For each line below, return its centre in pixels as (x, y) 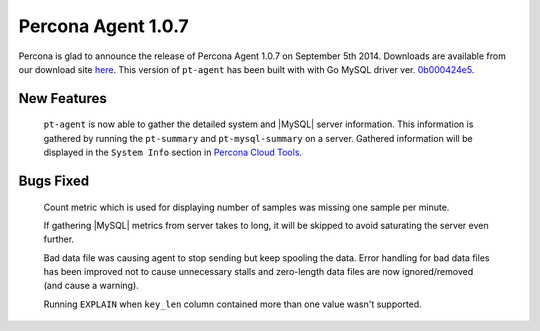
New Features (62, 98)
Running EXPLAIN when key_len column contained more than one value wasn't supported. (232, 304)
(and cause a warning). (91, 286)
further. (59, 239)
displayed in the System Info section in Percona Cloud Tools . (173, 152)
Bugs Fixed (54, 180)
